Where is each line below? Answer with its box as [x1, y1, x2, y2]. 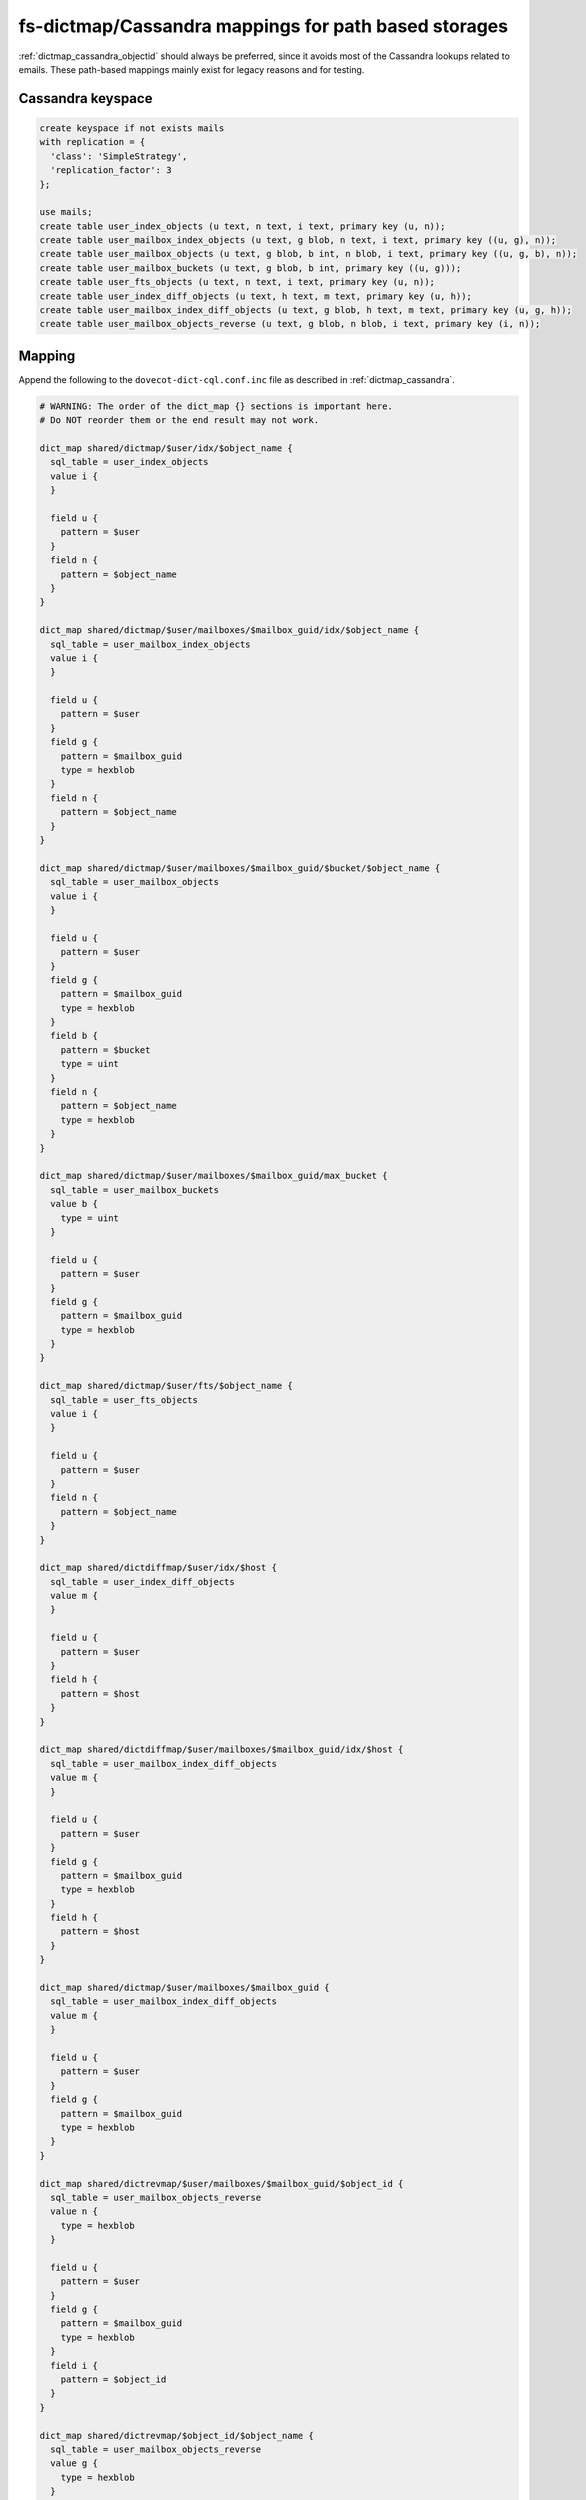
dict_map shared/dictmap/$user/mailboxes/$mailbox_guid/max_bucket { [39, 1170, 388, 1182]
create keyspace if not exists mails [39, 122, 225, 134]
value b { [50, 1198, 99, 1210]
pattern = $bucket [60, 1044, 151, 1055]
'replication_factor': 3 [50, 165, 172, 176]
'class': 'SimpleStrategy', [50, 150, 188, 162]
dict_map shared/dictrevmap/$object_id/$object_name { [39, 2430, 314, 2441]
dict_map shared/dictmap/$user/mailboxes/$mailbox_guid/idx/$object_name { [39, 625, 420, 636]
